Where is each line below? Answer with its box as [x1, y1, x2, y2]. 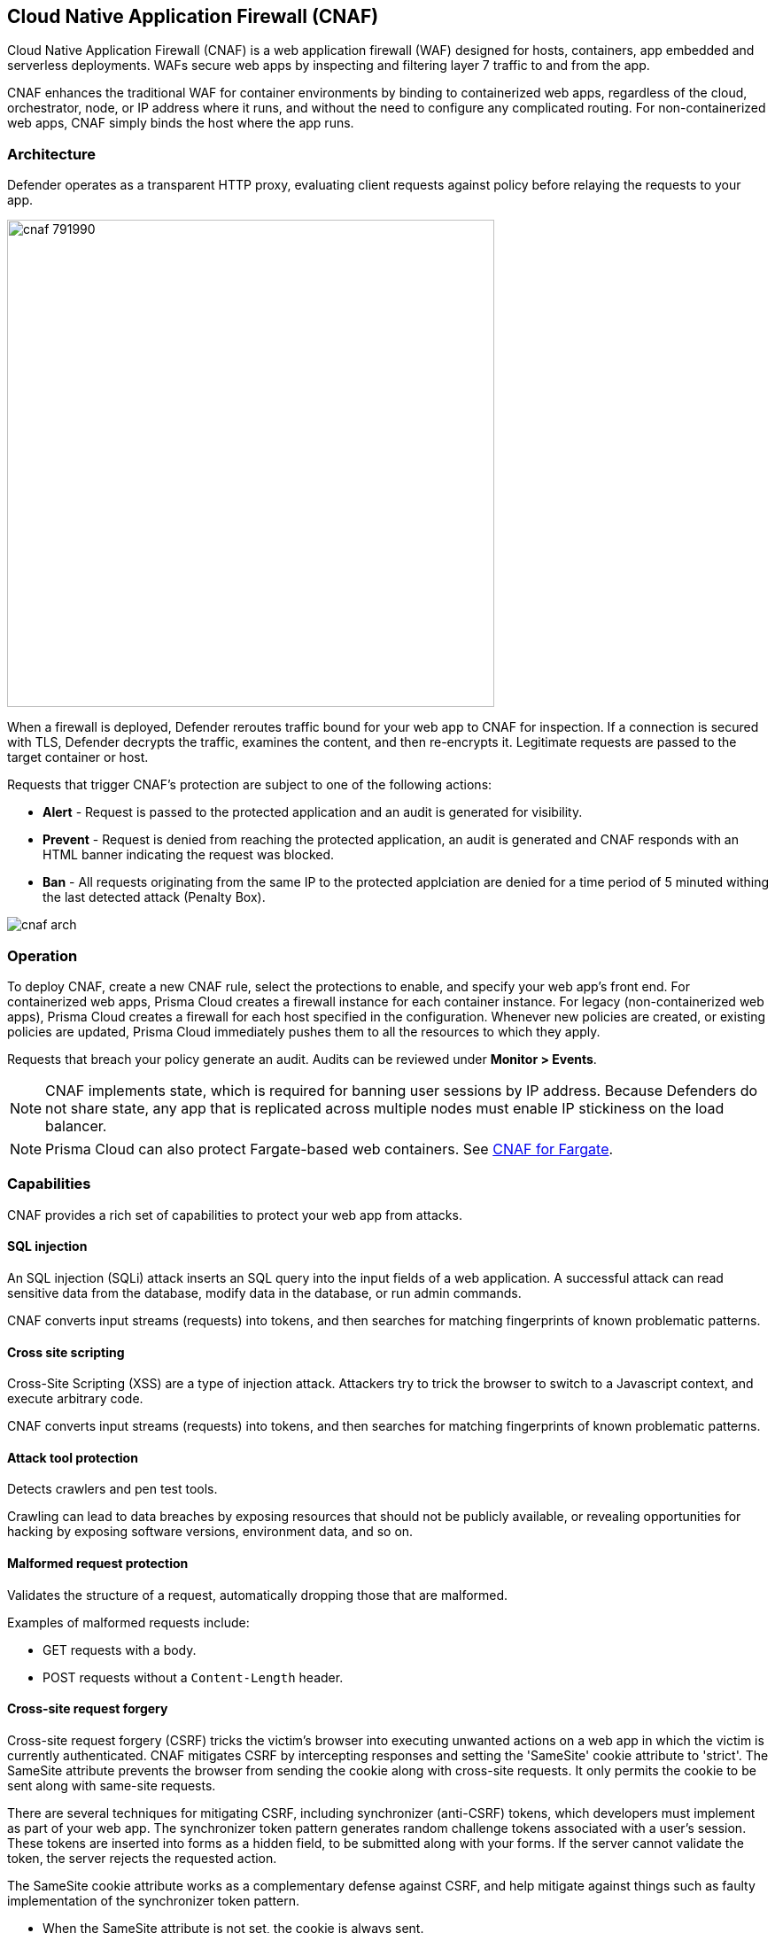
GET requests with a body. [43, 1642, 197, 1657]
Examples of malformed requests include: [7, 1614, 250, 1630]
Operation [7, 946, 78, 965]
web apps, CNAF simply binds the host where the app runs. [7, 115, 354, 131]
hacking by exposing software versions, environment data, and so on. [7, 1524, 414, 1540]
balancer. [45, 1116, 107, 1135]
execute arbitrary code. [7, 1391, 143, 1407]
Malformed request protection [7, 1555, 189, 1571]
